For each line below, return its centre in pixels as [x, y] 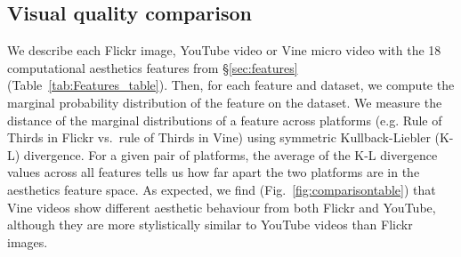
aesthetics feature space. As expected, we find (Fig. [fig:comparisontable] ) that [222, 189]
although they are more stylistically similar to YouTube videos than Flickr [210, 225]
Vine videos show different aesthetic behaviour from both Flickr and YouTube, [222, 207]
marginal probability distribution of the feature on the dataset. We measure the [225, 102]
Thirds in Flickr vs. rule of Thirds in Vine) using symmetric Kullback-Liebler [219, 137]
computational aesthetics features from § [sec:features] [153, 67]
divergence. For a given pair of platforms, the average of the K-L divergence [230, 154]
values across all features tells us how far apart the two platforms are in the [214, 172]
